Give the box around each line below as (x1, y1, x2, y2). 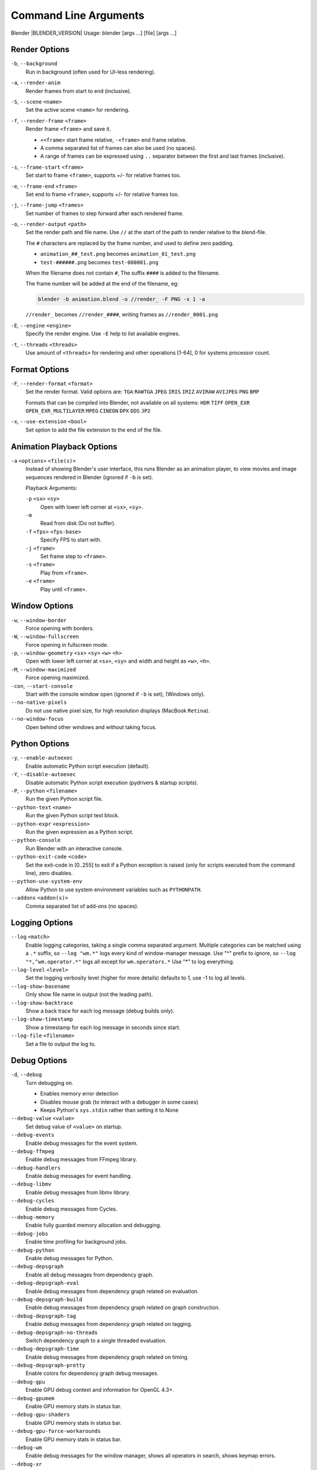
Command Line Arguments (11, 9, 145, 22)
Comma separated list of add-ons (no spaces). (25, 903, 139, 910)
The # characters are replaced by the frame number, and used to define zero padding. (25, 239, 234, 246)
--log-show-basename (11, 983, 70, 990)
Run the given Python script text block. (25, 812, 120, 819)
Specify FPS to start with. (40, 536, 102, 543)
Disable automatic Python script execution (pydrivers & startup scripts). (25, 779, 198, 786)
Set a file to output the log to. (25, 1040, 96, 1047)
